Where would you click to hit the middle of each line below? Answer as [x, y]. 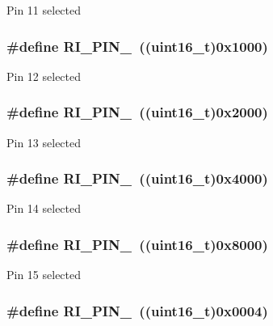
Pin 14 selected [44, 208]
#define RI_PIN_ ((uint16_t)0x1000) [137, 46]
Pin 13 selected [44, 142]
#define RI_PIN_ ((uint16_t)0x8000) [137, 244]
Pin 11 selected [44, 10]
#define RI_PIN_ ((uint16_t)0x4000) [137, 178]
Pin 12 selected [44, 76]
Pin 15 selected [44, 275]
